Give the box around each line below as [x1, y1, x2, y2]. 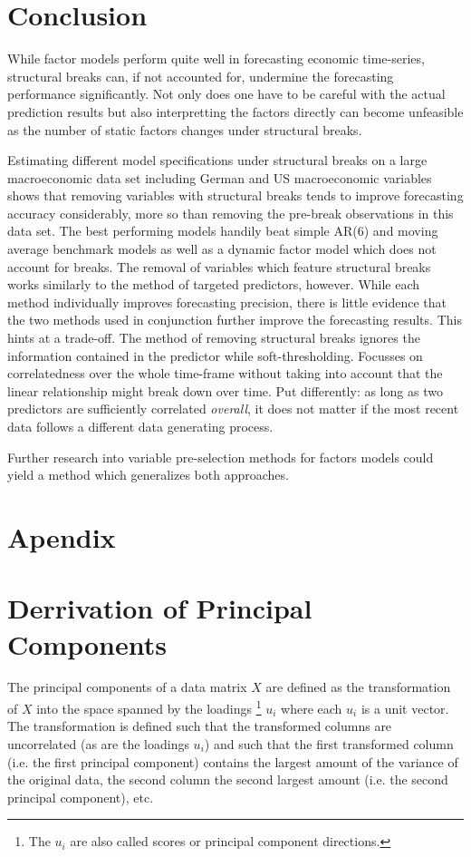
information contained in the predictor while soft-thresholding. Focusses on [7, 346, 423, 365]
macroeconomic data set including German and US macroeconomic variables [7, 168, 432, 187]
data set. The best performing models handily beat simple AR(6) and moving [7, 221, 438, 240]
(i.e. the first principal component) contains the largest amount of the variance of [7, 752, 458, 771]
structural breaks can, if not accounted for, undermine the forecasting [7, 66, 394, 85]
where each [281, 698, 342, 717]
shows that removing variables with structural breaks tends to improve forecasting [7, 186, 464, 205]
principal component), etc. [7, 787, 154, 806]
